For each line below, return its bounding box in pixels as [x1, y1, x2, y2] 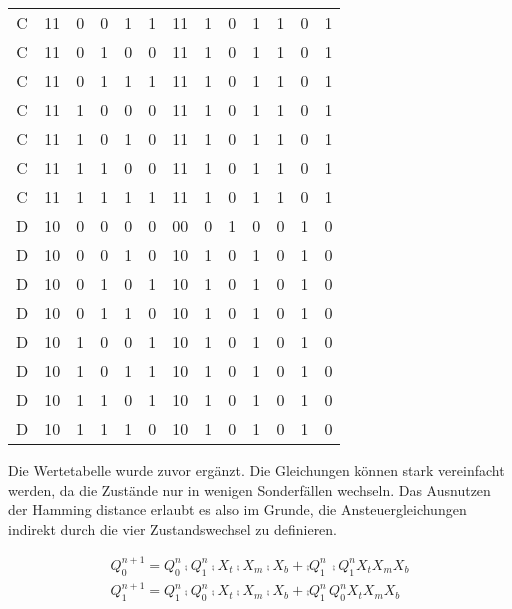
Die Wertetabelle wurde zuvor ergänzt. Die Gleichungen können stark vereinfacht [8, 460, 505, 480]
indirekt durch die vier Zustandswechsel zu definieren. [8, 518, 338, 539]
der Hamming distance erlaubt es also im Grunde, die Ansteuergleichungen [8, 499, 467, 520]
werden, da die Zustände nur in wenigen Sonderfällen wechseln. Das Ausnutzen [8, 479, 491, 500]
